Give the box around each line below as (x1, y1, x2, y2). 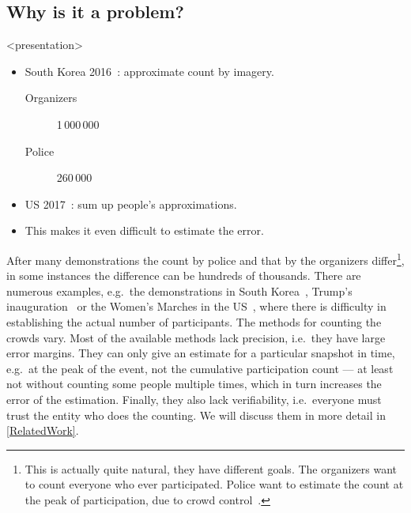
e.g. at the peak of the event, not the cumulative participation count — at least (6, 360, 394, 376)
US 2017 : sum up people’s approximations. (25, 195, 237, 212)
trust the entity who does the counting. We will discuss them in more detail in (6, 406, 386, 423)
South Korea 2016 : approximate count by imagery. (25, 62, 274, 79)
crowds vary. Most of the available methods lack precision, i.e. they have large (6, 329, 386, 345)
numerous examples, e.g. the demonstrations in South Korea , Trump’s (6, 282, 353, 299)
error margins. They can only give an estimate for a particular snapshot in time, (6, 345, 395, 361)
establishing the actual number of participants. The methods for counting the (6, 313, 382, 330)
